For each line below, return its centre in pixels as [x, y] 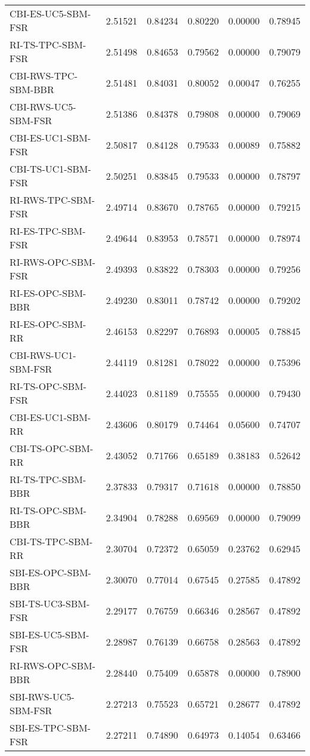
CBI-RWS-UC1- [43, 355]
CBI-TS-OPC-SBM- [52, 448]
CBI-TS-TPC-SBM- [51, 541]
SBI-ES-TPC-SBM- [50, 728]
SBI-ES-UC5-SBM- [49, 634]
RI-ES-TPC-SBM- [48, 231]
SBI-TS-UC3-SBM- [50, 603]
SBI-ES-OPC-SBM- [50, 572]
